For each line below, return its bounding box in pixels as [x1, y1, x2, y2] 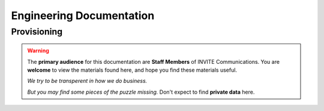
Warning [27, 47, 49, 54]
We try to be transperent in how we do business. [27, 78, 148, 85]
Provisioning [11, 26, 63, 37]
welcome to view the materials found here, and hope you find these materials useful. [27, 66, 237, 73]
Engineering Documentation [11, 9, 155, 22]
